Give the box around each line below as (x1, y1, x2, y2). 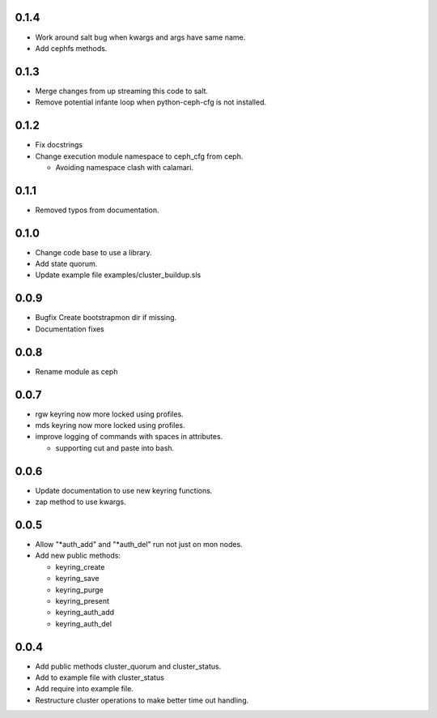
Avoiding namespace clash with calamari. (55, 162, 194, 172)
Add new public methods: (35, 551, 121, 561)
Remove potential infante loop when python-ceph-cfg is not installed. (35, 97, 267, 107)
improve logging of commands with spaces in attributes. (35, 432, 223, 442)
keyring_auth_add (55, 608, 115, 618)
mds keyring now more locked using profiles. (35, 420, 185, 430)
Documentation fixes (35, 324, 105, 334)
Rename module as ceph (35, 366, 118, 376)
